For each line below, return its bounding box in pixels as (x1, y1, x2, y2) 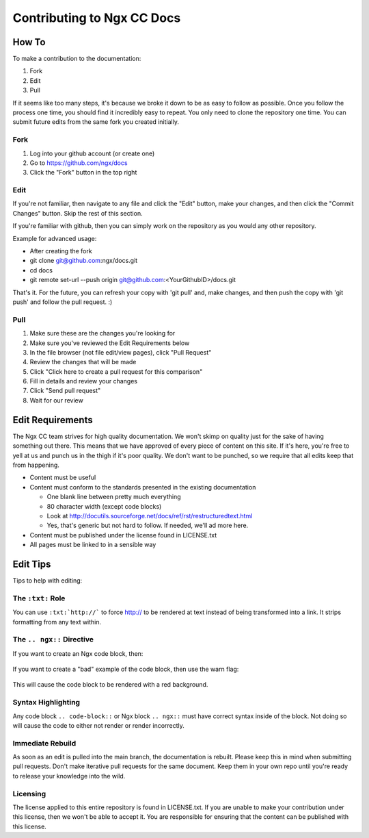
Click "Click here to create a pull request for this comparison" (29, 367, 203, 376)
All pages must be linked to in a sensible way (29, 541, 156, 549)
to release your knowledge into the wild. (12, 772, 126, 780)
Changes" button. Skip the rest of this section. (12, 209, 143, 217)
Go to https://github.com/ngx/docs (29, 158, 128, 167)
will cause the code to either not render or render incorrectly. (12, 721, 184, 729)
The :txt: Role (12, 593, 66, 602)
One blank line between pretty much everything (46, 493, 181, 501)
